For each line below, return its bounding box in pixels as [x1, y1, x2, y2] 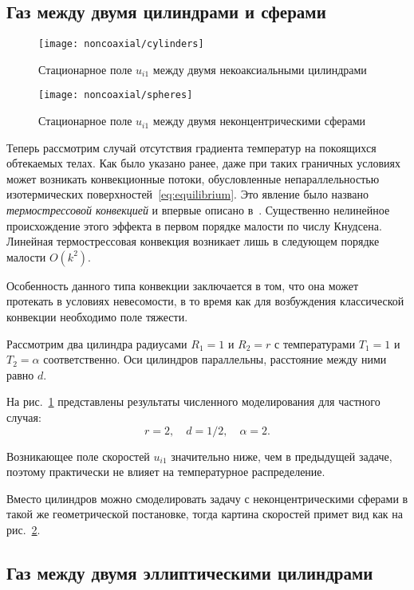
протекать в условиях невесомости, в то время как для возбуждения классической [6, 293, 404, 309]
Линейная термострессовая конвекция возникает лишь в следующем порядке [6, 233, 380, 250]
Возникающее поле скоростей [6, 447, 150, 464]
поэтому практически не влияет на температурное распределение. [6, 463, 325, 480]
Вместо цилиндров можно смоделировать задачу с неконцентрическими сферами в [6, 490, 408, 506]
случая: [6, 409, 41, 426]
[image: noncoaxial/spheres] [38, 89, 193, 101]
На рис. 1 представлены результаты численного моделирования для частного [6, 393, 380, 410]
